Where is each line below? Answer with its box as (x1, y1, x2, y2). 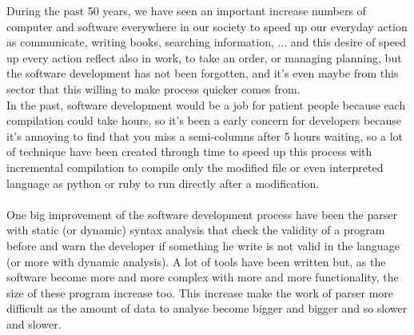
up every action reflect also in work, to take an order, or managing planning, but (6, 49, 402, 66)
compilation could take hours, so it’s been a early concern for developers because (6, 112, 402, 129)
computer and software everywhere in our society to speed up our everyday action (6, 18, 408, 34)
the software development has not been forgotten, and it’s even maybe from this (6, 65, 399, 82)
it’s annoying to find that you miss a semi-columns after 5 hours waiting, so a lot (6, 127, 404, 144)
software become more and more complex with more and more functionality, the (6, 269, 399, 285)
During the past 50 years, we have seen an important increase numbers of (6, 2, 366, 18)
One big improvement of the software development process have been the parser (6, 205, 397, 222)
